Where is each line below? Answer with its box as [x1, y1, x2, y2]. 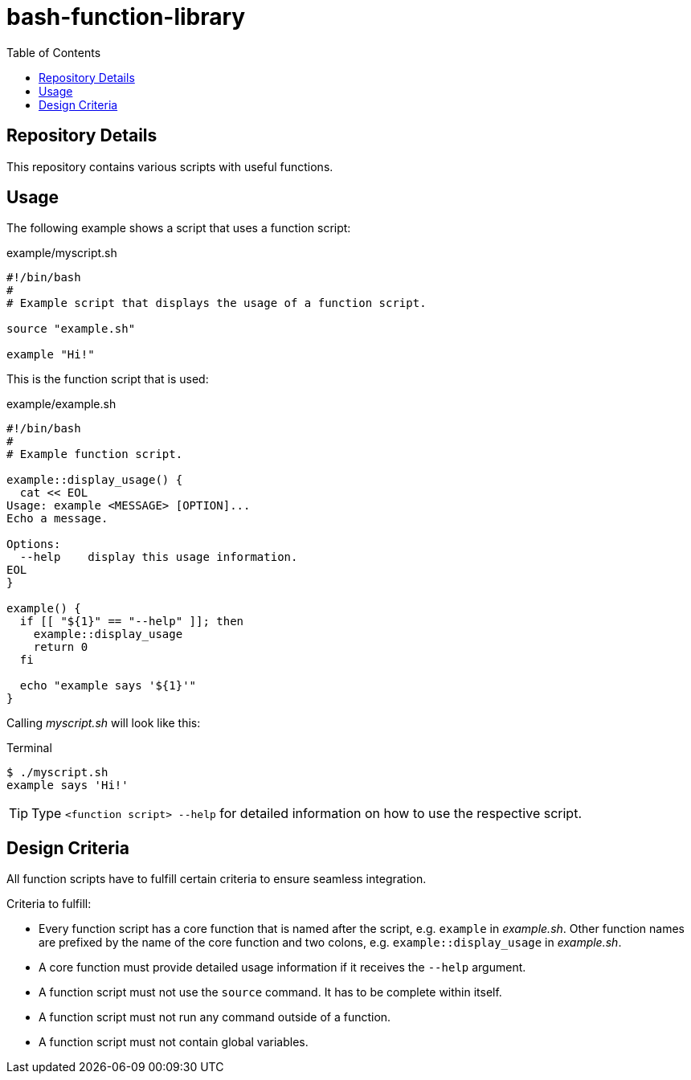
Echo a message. [6, 512, 108, 526]
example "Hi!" [6, 348, 95, 362]
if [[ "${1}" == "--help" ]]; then [19, 615, 244, 628]
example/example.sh [6, 397, 117, 411]
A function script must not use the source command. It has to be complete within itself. [39, 985, 502, 1000]
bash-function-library [6, 3, 246, 31]
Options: [6, 538, 61, 551]
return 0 [33, 640, 88, 654]
